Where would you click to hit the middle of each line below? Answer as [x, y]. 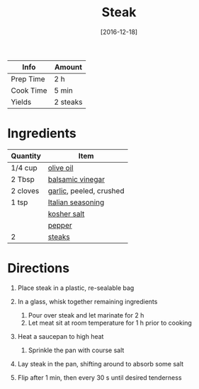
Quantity [26, 156]
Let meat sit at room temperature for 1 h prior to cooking [110, 323]
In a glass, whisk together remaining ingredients [87, 301]
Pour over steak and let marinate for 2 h [86, 315]
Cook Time [29, 91]
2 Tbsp [23, 179]
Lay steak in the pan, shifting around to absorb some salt [101, 364]
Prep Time [28, 79]
